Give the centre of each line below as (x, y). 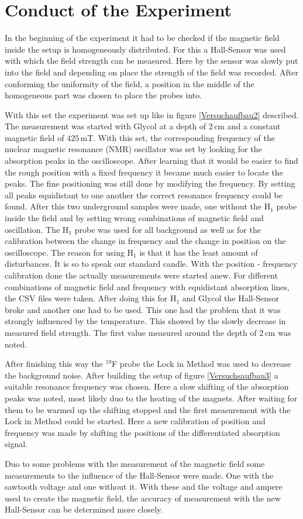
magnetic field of (35, 137)
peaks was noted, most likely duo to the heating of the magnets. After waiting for (151, 398)
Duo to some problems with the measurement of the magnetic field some (135, 463)
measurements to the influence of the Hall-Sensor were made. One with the (139, 475)
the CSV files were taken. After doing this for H (91, 298)
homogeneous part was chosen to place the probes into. (104, 95)
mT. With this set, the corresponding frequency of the (178, 137)
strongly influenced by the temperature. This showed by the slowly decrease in (145, 321)
